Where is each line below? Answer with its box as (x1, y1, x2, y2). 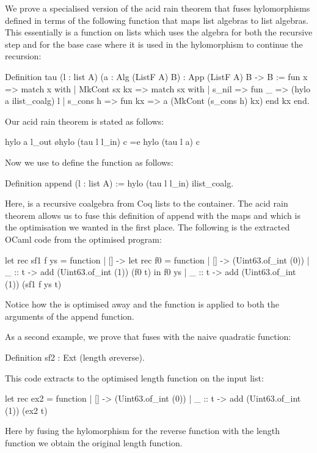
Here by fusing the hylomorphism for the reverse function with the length (5, 424, 280, 437)
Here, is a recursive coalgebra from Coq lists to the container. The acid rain (5, 197, 288, 210)
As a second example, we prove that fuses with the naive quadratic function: (5, 330, 291, 343)
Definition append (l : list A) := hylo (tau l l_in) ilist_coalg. (5, 176, 234, 189)
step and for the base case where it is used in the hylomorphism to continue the (5, 37, 303, 50)
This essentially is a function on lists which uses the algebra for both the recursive (5, 26, 313, 39)
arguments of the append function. (5, 309, 134, 322)
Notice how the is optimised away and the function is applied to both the (5, 298, 280, 311)
